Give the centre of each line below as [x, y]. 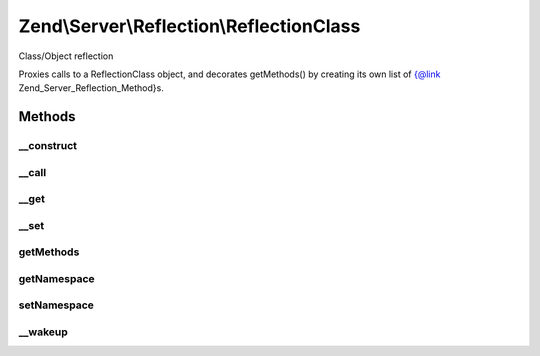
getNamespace [56, 278]
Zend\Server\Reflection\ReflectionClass [189, 26]
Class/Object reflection [66, 56]
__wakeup [43, 332]
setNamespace [56, 305]
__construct [48, 146]
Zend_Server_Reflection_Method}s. [91, 88]
